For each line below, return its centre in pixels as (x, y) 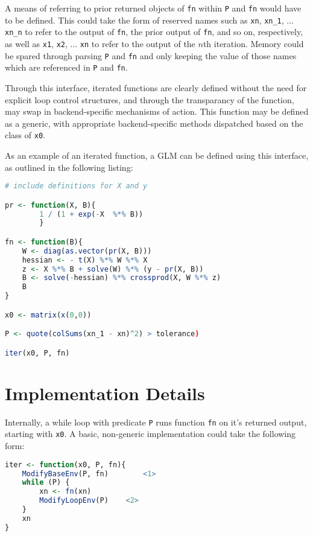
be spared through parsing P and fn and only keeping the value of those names (151, 55)
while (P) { (46, 483)
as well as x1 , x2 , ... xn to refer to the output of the (100, 43)
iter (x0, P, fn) (37, 353)
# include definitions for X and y (76, 186)
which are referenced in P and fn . (66, 67)
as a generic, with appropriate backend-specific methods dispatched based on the (154, 123)
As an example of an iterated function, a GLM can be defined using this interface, (157, 155)
